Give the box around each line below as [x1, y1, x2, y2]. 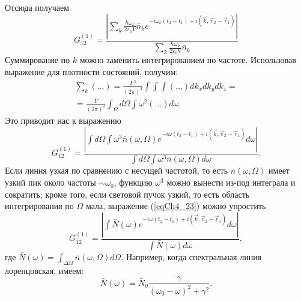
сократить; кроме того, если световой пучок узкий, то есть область [5, 187, 250, 200]
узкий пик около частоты [5, 176, 96, 189]
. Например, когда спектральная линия [121, 250, 262, 263]
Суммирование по [5, 53, 70, 66]
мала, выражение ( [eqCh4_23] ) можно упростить [85, 199, 266, 212]
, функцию [114, 176, 153, 189]
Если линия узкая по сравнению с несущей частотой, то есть [5, 164, 228, 177]
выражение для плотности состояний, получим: [5, 65, 178, 78]
